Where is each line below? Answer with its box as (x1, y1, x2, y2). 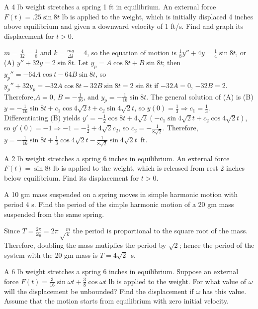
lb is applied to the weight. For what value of (108, 276, 246, 286)
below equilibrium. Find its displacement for (4, 172, 139, 183)
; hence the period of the (179, 240, 255, 250)
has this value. (202, 286, 247, 296)
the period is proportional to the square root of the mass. (73, 225, 248, 236)
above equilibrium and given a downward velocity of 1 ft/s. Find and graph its (4, 21, 244, 31)
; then (163, 57, 181, 68)
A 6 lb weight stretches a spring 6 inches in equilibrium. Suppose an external (4, 266, 239, 277)
